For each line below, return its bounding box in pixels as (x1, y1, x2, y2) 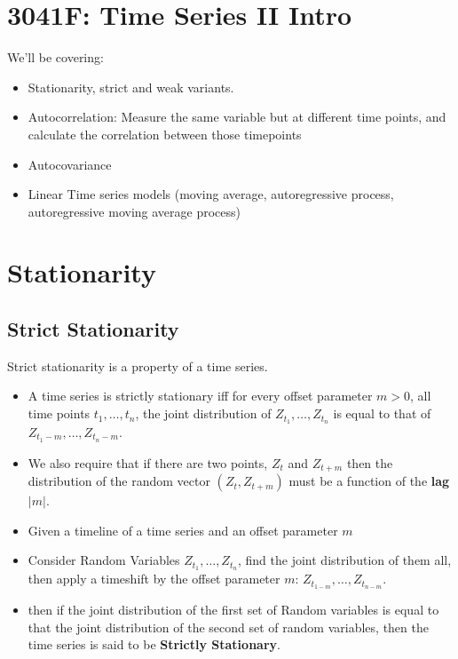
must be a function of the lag (288, 472, 450, 490)
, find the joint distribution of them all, (238, 551, 452, 569)
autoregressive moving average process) (28, 202, 241, 220)
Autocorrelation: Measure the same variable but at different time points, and (28, 107, 446, 126)
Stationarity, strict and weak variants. (28, 77, 234, 96)
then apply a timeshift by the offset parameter (28, 569, 280, 588)
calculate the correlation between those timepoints (28, 124, 302, 143)
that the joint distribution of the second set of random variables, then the (28, 617, 429, 636)
